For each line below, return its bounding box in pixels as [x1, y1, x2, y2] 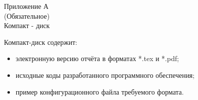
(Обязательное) [4, 10, 50, 21]
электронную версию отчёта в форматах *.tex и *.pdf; [15, 53, 179, 64]
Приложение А [4, 1, 49, 11]
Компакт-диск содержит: [4, 36, 77, 47]
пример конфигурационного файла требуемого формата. [15, 86, 184, 97]
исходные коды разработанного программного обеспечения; [15, 69, 195, 80]
